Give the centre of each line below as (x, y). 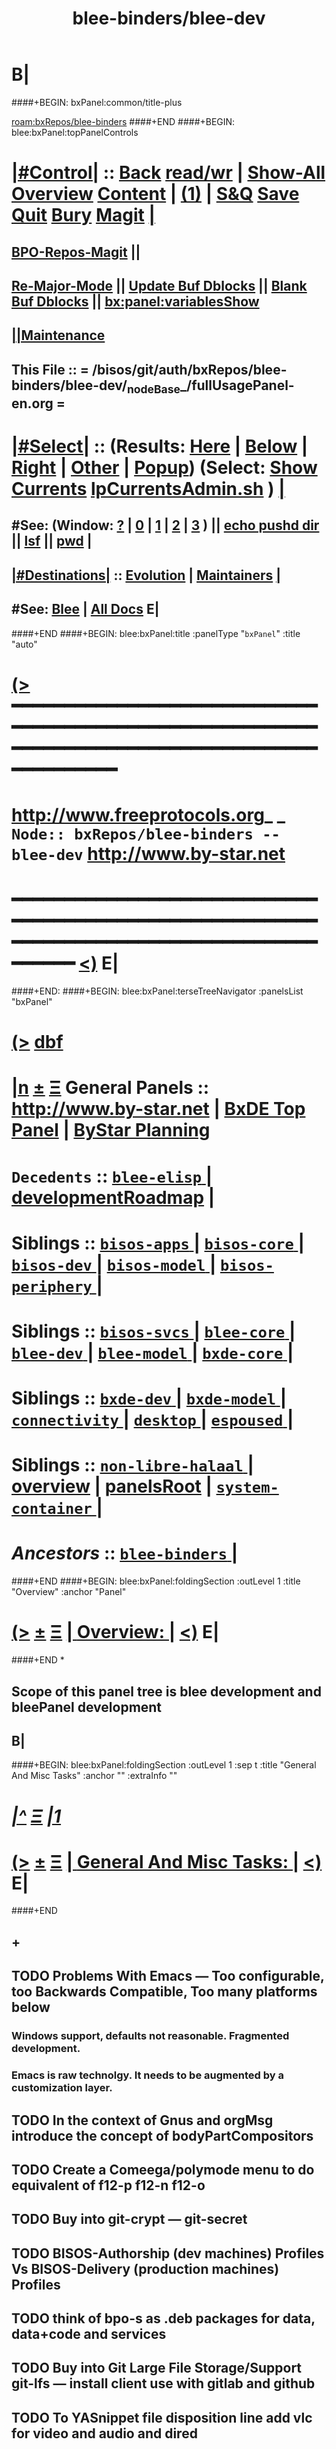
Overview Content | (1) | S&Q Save (155, 194)
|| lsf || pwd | (52, 541)
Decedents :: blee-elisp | (112, 1176)
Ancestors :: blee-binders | (125, 1553)
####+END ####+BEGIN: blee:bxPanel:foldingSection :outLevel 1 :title (156, 1581)
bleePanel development (87, 1707)
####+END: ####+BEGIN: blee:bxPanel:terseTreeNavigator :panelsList (157, 991)
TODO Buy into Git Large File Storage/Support (157, 2368)
